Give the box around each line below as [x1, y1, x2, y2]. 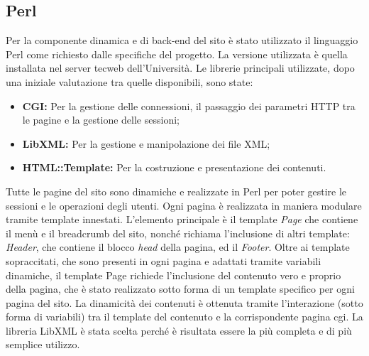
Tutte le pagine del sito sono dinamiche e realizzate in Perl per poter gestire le [6, 183, 347, 198]
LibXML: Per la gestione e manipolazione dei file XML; [22, 136, 270, 151]
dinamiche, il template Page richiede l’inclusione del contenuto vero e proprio [6, 267, 341, 282]
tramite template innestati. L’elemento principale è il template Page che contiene [6, 212, 358, 227]
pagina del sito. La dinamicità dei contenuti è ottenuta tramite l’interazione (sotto [6, 295, 363, 310]
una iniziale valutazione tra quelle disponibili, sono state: [6, 74, 253, 89]
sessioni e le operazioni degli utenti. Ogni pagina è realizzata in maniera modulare [6, 198, 362, 212]
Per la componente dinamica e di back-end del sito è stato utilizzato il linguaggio [6, 33, 358, 48]
